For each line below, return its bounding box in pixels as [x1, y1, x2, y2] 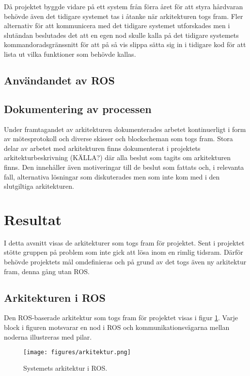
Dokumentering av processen [4, 101, 152, 116]
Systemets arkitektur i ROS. [23, 362, 108, 373]
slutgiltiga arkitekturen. [4, 181, 74, 191]
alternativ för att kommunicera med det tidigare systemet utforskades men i [4, 20, 230, 31]
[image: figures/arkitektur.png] [23, 349, 131, 356]
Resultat [4, 209, 62, 229]
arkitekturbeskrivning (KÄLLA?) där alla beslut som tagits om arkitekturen [4, 152, 231, 163]
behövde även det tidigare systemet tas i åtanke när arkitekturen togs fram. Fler [4, 11, 243, 21]
